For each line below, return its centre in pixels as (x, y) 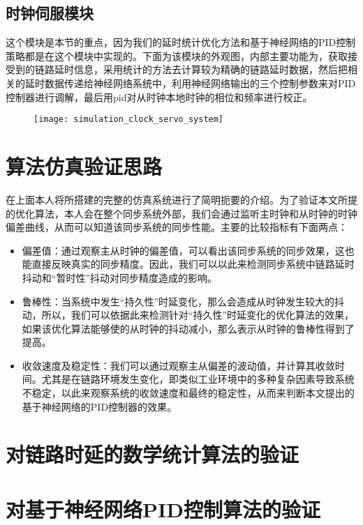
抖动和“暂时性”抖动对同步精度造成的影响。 (120, 277)
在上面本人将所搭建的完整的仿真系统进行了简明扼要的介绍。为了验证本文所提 (181, 199)
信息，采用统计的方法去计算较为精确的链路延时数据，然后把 (210, 69)
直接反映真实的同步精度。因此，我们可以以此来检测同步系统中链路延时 (193, 264)
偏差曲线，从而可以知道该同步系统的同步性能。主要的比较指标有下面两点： (177, 227)
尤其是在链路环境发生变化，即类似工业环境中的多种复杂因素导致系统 (198, 379)
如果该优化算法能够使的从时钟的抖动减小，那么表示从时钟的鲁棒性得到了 (188, 328)
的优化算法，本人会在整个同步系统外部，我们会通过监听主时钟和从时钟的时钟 (181, 213)
